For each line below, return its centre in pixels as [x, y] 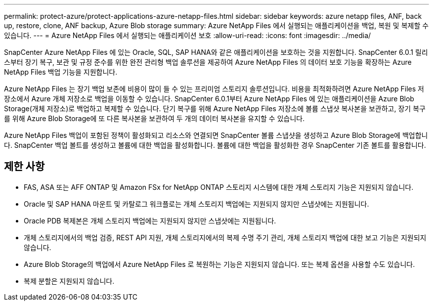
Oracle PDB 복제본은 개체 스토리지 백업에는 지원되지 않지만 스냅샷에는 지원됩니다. [150, 220]
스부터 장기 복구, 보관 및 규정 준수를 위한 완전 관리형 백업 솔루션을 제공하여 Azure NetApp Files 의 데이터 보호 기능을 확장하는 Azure [208, 62]
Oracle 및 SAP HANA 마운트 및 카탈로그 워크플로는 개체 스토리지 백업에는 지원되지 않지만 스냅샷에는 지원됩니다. [196, 204]
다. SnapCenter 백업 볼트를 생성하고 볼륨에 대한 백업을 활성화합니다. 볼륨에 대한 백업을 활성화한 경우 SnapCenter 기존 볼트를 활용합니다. [215, 145]
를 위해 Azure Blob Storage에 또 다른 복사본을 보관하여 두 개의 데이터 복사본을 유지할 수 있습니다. [154, 118]
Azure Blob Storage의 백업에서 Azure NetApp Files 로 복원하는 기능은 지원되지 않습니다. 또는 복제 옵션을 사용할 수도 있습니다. [219, 264]
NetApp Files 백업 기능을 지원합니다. [61, 72]
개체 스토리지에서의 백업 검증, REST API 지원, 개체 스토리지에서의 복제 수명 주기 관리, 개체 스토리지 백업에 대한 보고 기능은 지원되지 [225, 237]
